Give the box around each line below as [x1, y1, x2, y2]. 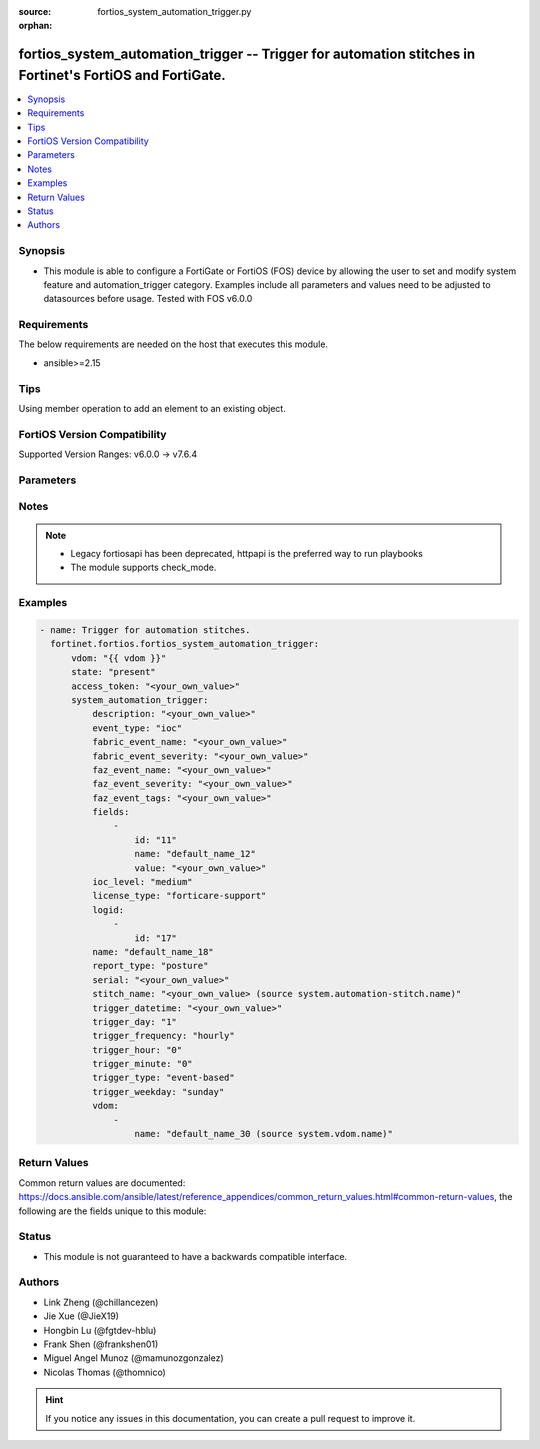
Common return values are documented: [18, 1176, 186, 1189]
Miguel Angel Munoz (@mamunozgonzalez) [43, 1352, 224, 1364]
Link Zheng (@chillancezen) [43, 1296, 159, 1308]
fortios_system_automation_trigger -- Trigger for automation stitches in [18, 46, 476, 63]
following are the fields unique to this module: [18, 1205, 207, 1217]
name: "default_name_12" [134, 848, 257, 860]
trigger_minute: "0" [91, 1058, 194, 1070]
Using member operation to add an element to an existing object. [18, 403, 287, 414]
